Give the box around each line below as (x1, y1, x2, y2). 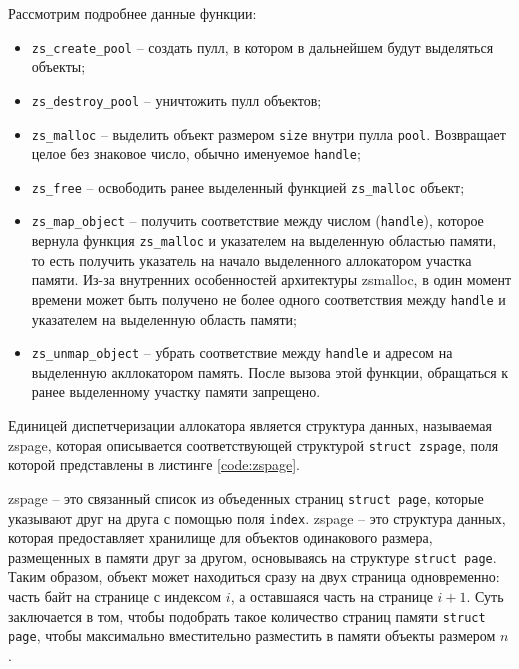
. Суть (466, 586, 504, 607)
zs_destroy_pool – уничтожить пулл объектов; (31, 89, 322, 110)
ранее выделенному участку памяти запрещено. (31, 381, 321, 402)
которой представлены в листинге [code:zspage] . (8, 454, 300, 475)
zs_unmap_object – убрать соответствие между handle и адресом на (31, 342, 453, 363)
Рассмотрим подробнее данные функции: (8, 3, 257, 23)
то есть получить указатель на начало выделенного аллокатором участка (31, 249, 472, 270)
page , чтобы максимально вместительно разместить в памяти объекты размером (8, 625, 496, 646)
